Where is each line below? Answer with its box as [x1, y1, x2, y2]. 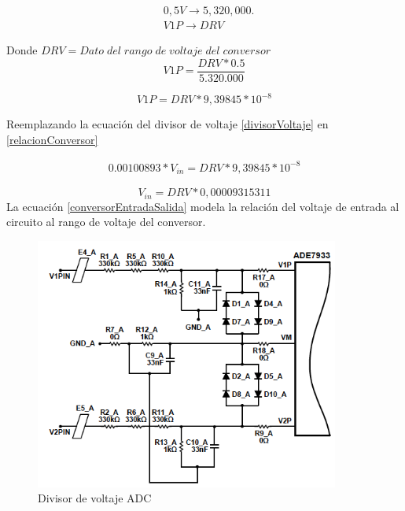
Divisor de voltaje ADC [38, 490, 152, 506]
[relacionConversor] [6, 131, 98, 147]
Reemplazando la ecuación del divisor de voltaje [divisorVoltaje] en [6, 116, 329, 132]
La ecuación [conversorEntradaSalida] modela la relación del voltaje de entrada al [6, 198, 399, 214]
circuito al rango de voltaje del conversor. [6, 213, 206, 230]
